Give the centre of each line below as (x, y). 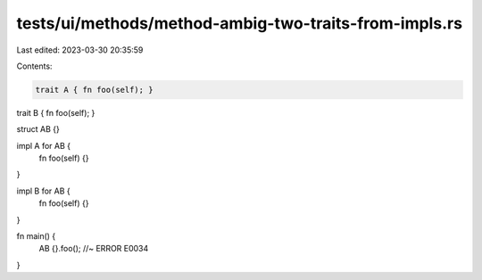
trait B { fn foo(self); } (56, 112)
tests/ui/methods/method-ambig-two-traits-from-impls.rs (240, 23)
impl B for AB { (43, 191)
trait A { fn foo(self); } (94, 90)
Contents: (34, 66)
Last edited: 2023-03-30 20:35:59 (80, 50)
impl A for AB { (44, 145)
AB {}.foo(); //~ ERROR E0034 (94, 249)
